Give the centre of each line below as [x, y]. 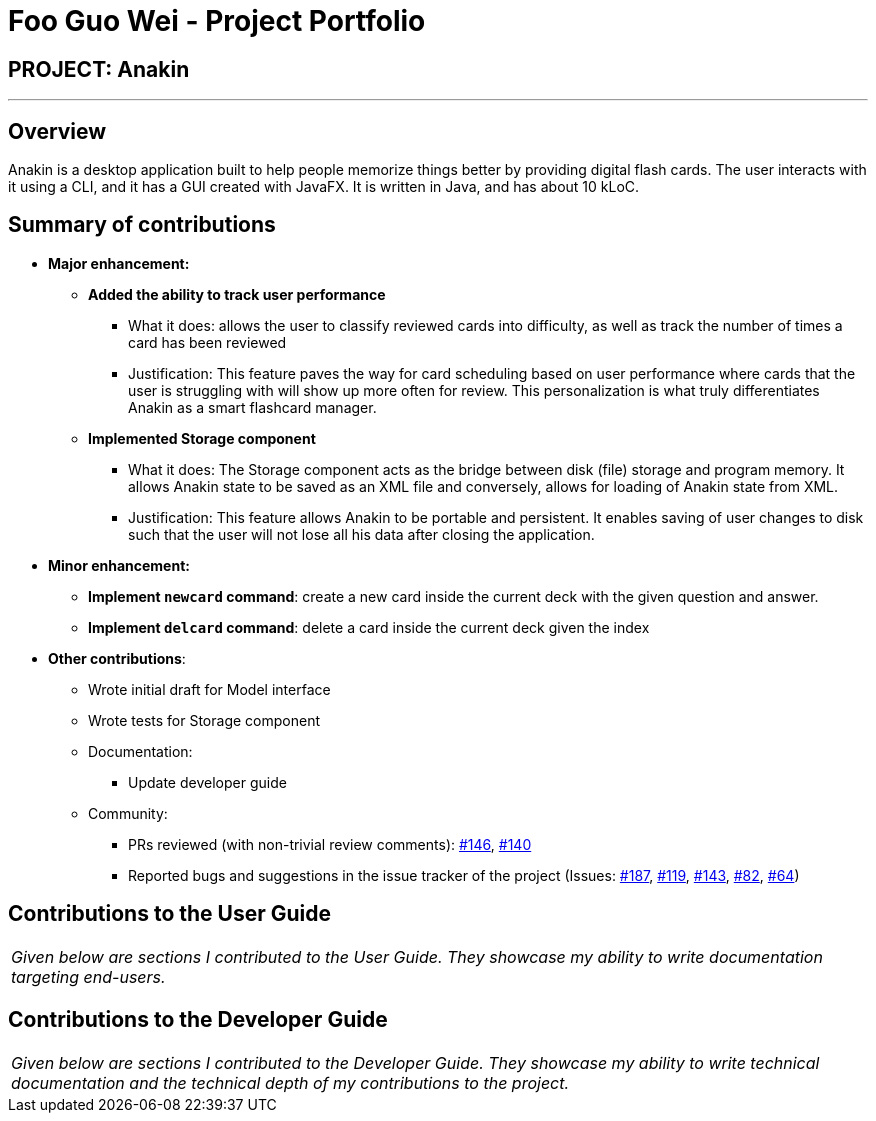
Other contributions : [117, 658]
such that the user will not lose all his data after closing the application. [361, 534]
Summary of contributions [142, 225]
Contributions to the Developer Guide [198, 1020]
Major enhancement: [119, 263]
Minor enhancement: [119, 565]
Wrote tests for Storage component [204, 720]
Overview [57, 131]
